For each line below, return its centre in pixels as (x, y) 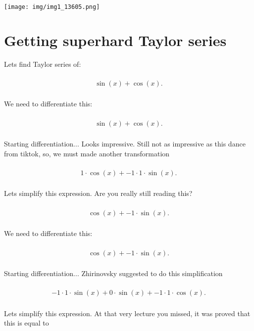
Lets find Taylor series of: (43, 64)
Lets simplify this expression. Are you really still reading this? (98, 193)
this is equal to (26, 323)
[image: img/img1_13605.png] (52, 7)
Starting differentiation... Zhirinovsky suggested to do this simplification (113, 273)
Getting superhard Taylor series (115, 40)
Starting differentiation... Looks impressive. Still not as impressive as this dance (125, 144)
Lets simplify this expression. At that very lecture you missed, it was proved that (127, 313)
